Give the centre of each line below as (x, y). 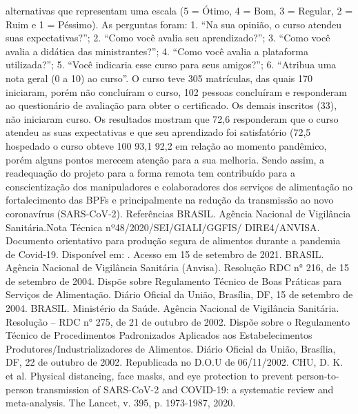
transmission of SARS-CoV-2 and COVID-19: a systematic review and (185, 389)
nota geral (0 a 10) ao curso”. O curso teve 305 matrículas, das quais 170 (159, 78)
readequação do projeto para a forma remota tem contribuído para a (150, 173)
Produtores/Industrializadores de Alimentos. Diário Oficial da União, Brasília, (171, 348)
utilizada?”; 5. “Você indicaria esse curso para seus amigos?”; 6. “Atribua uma (171, 65)
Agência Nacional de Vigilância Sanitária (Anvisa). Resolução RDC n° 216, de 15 (177, 267)
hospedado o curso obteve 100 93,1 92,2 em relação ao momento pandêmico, (166, 145)
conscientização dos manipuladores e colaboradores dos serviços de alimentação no (179, 186)
